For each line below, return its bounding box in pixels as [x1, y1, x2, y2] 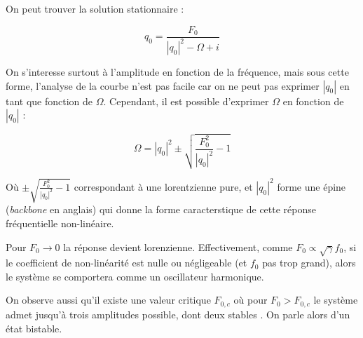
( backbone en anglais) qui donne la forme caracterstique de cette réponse [6, 202, 316, 217]
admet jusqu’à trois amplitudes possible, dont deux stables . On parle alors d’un [6, 306, 350, 321]
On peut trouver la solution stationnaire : [6, 1, 184, 15]
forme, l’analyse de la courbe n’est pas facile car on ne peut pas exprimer [6, 78, 320, 93]
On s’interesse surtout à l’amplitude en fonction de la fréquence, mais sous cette [6, 65, 349, 79]
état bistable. [6, 320, 62, 335]
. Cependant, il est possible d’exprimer [103, 93, 269, 108]
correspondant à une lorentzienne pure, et [74, 179, 253, 194]
